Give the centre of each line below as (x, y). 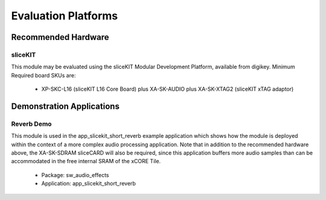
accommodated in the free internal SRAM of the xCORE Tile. (86, 161)
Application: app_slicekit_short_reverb (88, 184)
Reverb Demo (31, 124)
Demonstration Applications (66, 106)
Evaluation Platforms (65, 16)
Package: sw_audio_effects (75, 175)
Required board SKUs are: (43, 75)
